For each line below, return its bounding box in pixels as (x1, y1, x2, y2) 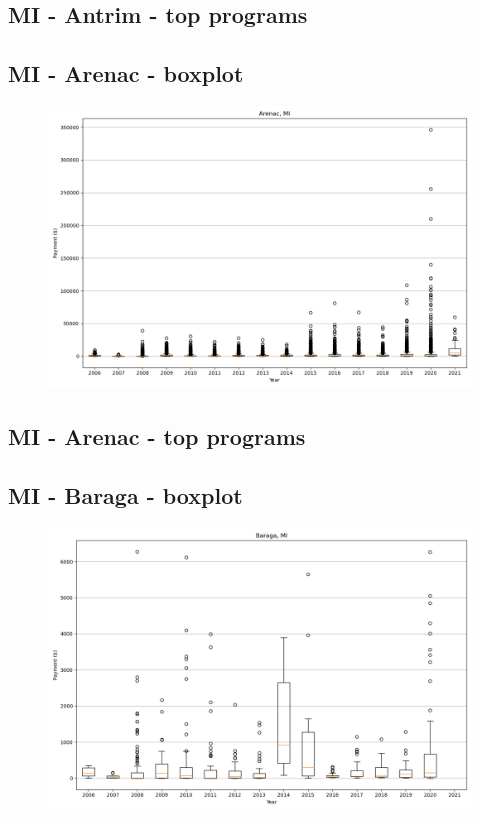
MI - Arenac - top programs (8, 421, 306, 452)
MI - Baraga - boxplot (8, 480, 243, 511)
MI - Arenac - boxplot (8, 58, 244, 89)
